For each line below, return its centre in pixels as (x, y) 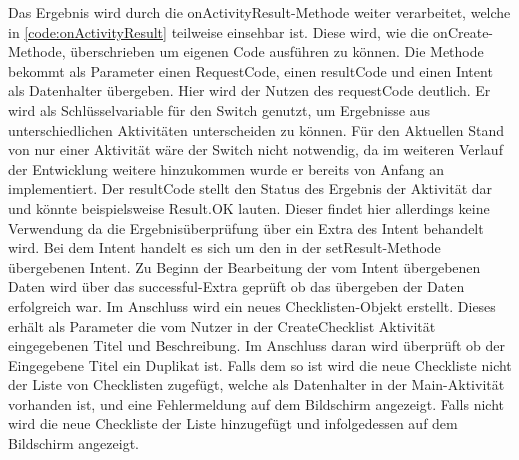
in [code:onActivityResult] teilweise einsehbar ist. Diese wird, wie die (218, 31)
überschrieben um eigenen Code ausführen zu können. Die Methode (277, 51)
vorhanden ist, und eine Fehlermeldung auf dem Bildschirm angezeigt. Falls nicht (256, 403)
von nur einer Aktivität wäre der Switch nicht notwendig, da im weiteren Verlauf (255, 149)
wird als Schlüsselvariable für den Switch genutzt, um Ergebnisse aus (219, 109)
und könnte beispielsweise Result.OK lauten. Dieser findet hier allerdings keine (249, 207)
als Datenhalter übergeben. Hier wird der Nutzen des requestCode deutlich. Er (249, 90)
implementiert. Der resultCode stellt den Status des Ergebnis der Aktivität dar (250, 188)
